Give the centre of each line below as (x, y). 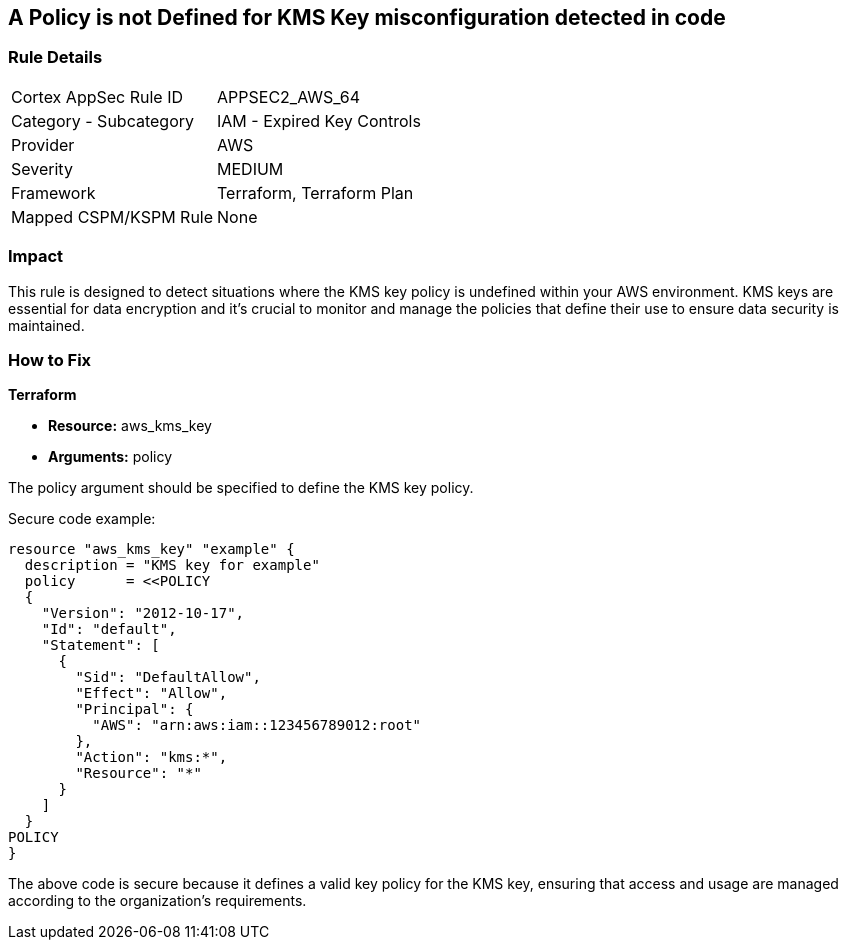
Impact (36, 256)
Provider (43, 144)
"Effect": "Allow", (151, 693)
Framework (53, 192)
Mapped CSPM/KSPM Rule (112, 216)
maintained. (46, 325)
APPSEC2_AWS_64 (289, 96)
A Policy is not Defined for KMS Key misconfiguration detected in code (367, 17)
